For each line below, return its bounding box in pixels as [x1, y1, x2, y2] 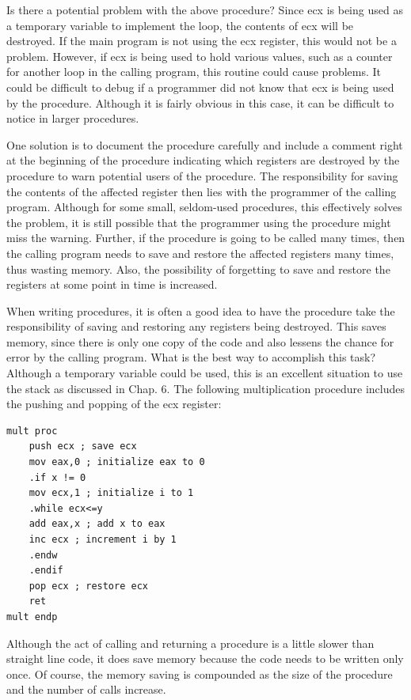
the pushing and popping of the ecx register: [6, 395, 222, 412]
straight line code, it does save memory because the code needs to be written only [6, 650, 404, 667]
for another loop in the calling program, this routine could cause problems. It [6, 63, 382, 80]
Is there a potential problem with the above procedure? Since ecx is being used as [6, 2, 403, 17]
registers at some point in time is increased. [6, 276, 218, 293]
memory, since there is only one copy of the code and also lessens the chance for [6, 333, 394, 350]
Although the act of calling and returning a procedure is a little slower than [6, 634, 375, 651]
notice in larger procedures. [6, 110, 139, 127]
